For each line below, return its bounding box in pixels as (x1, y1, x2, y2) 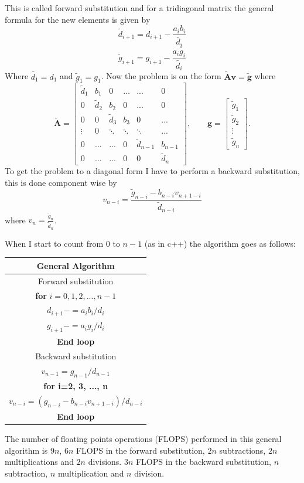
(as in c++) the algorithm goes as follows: (144, 237, 296, 249)
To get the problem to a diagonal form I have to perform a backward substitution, (5, 164, 300, 176)
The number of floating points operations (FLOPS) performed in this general (5, 433, 282, 445)
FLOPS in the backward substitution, (135, 455, 272, 468)
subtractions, (219, 444, 266, 456)
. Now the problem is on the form (101, 70, 221, 82)
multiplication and (57, 467, 124, 479)
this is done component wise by (5, 176, 117, 188)
